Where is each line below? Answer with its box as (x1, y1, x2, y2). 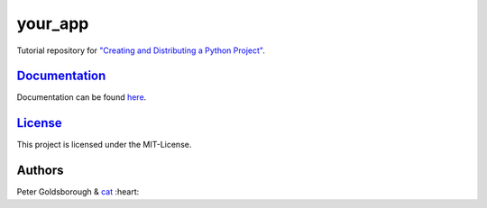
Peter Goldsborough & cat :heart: (16, 186, 140, 197)
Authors (16, 163, 64, 178)
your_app (16, 14, 89, 33)
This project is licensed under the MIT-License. (16, 140, 192, 150)
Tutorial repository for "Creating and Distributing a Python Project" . (16, 45, 265, 56)
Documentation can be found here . (16, 92, 147, 103)
